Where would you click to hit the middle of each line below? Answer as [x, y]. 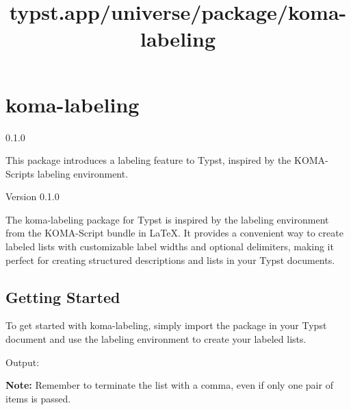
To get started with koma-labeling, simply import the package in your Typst [166, 325]
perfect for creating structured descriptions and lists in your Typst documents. [170, 260]
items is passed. [38, 398]
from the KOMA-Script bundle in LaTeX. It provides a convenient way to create [174, 233]
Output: [23, 362]
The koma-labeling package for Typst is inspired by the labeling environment [167, 219]
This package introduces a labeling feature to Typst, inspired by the [148, 160]
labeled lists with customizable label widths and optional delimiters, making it [170, 246]
